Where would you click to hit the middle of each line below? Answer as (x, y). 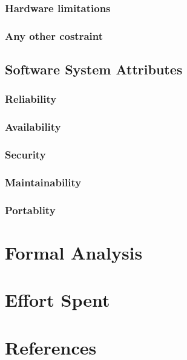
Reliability (31, 99)
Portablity (30, 210)
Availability (33, 127)
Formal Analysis (74, 252)
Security (25, 155)
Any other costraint (54, 35)
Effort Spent (57, 300)
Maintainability (43, 182)
